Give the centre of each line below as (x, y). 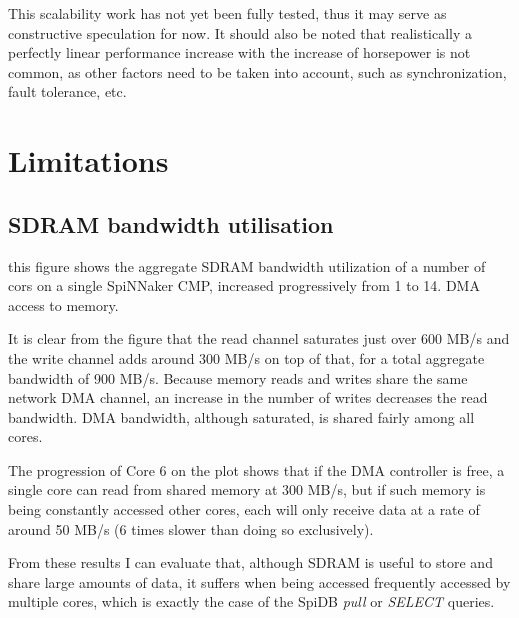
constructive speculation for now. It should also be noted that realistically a (240, 32)
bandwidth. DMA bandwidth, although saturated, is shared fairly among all (241, 416)
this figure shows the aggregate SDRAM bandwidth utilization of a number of (247, 265)
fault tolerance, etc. (67, 91)
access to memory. (63, 304)
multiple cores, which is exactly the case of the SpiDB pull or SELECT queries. (251, 601)
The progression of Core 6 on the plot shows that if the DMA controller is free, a (256, 469)
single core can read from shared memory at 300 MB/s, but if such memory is (247, 489)
